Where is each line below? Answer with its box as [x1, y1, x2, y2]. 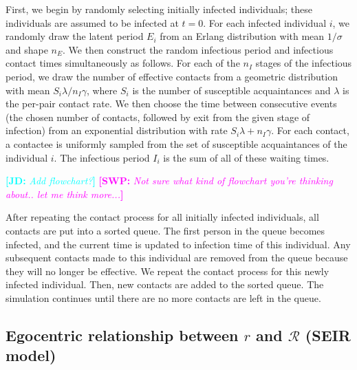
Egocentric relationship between [6, 324, 239, 345]
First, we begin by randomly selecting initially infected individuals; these [6, 2, 312, 16]
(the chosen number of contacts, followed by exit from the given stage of [6, 109, 310, 124]
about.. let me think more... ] [6, 186, 124, 201]
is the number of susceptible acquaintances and [132, 83, 331, 97]
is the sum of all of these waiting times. [163, 150, 329, 164]
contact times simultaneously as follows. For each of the [6, 56, 240, 70]
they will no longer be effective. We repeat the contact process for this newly [6, 263, 329, 278]
